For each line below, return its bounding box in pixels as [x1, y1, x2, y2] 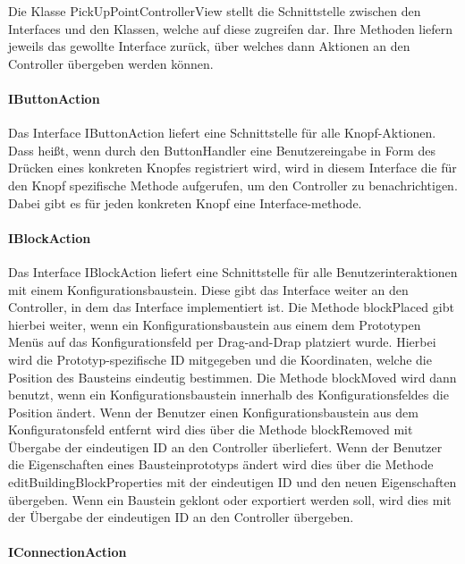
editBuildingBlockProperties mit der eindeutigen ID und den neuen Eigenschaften [8, 473, 457, 492]
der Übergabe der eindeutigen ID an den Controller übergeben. [8, 508, 354, 526]
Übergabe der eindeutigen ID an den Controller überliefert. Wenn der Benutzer [8, 437, 443, 456]
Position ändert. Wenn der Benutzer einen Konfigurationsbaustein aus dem [8, 402, 419, 421]
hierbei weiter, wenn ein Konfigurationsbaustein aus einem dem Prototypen [8, 315, 421, 333]
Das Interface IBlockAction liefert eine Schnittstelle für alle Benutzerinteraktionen [8, 262, 458, 281]
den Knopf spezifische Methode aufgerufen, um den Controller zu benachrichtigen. [8, 175, 458, 194]
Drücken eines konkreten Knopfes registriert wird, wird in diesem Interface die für [8, 158, 457, 177]
